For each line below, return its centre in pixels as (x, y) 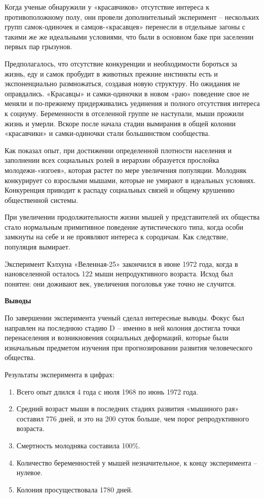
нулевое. (29, 472)
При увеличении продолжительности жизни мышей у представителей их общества (132, 217)
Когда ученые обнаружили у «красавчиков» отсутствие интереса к (107, 7)
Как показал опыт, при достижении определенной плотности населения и (118, 150)
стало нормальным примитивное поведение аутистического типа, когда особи (124, 226)
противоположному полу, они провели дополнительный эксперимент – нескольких (132, 16)
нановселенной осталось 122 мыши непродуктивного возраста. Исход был (119, 274)
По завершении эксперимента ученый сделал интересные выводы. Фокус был (124, 318)
